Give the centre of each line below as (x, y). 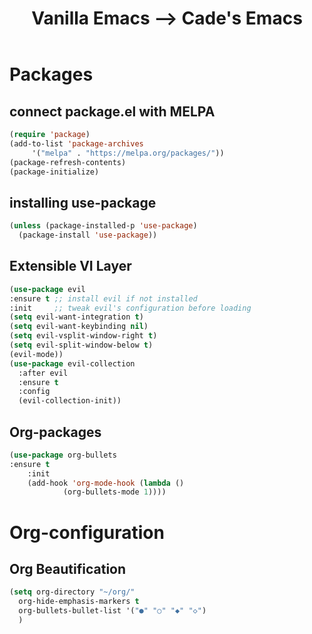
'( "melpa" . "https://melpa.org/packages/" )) (128, 153)
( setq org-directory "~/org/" (72, 592)
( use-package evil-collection (72, 363)
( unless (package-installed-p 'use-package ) (103, 226)
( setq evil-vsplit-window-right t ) (83, 336)
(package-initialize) (54, 172)
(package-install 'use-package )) (88, 235)
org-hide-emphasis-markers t (79, 602)
